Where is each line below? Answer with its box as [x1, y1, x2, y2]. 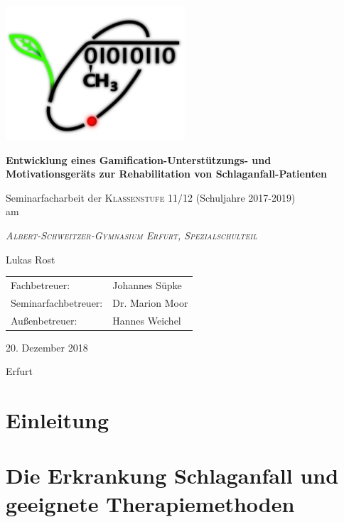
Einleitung [6, 406, 109, 435]
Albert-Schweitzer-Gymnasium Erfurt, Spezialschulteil [6, 227, 257, 242]
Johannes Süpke [112, 277, 182, 292]
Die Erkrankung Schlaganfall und [6, 461, 339, 490]
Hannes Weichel [112, 312, 181, 327]
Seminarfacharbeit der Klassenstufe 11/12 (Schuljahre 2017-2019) [6, 190, 296, 205]
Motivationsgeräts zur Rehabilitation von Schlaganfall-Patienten [6, 166, 327, 181]
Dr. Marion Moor [112, 295, 188, 310]
